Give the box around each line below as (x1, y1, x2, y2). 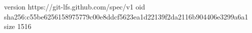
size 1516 (4, 21, 32, 31)
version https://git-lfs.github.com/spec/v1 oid (4, 1, 145, 11)
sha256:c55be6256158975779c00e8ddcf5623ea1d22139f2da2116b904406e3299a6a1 (4, 11, 248, 21)
